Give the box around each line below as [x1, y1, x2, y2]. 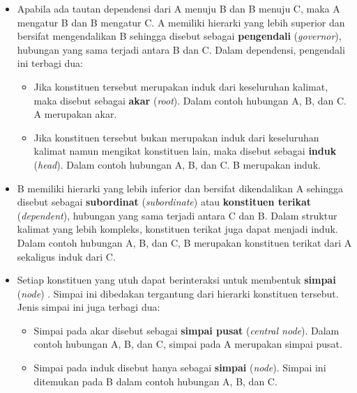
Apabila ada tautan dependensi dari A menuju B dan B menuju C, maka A [17, 1, 340, 15]
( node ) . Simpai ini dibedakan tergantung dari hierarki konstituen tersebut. [17, 286, 339, 300]
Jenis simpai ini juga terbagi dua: [17, 300, 160, 314]
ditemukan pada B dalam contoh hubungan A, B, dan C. [33, 373, 278, 388]
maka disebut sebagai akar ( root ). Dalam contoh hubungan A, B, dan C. [33, 93, 347, 107]
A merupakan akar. [33, 107, 117, 121]
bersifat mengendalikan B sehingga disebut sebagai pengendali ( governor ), [17, 29, 342, 43]
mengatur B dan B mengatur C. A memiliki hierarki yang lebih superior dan [17, 15, 345, 29]
